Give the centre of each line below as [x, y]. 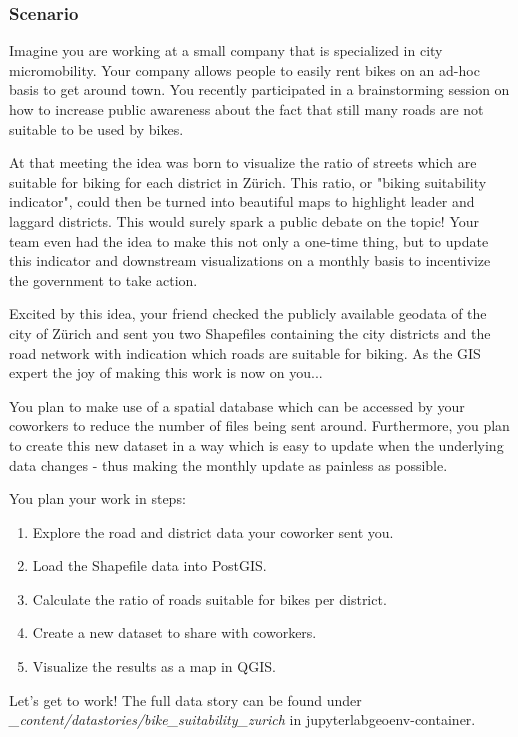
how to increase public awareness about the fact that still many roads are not [246, 109]
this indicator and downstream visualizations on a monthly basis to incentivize [250, 260]
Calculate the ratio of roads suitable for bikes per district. [209, 598]
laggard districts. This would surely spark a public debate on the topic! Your [244, 220]
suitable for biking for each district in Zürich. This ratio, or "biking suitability [248, 181]
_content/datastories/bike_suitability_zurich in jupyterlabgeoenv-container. [242, 719]
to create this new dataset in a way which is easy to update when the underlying [256, 444]
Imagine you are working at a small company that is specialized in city [226, 50]
